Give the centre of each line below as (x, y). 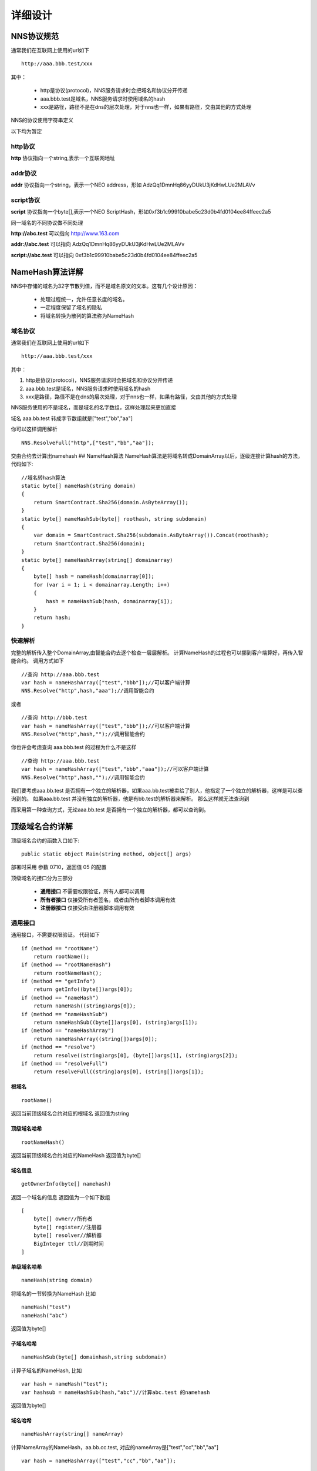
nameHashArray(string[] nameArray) (72, 1434)
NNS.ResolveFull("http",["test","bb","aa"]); (88, 442)
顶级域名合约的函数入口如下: (45, 840)
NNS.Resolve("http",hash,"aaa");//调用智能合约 (88, 691)
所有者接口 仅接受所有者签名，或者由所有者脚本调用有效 (108, 900)
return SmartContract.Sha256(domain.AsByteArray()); (111, 502)
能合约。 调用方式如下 (37, 661)
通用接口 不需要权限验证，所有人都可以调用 (92, 891)
